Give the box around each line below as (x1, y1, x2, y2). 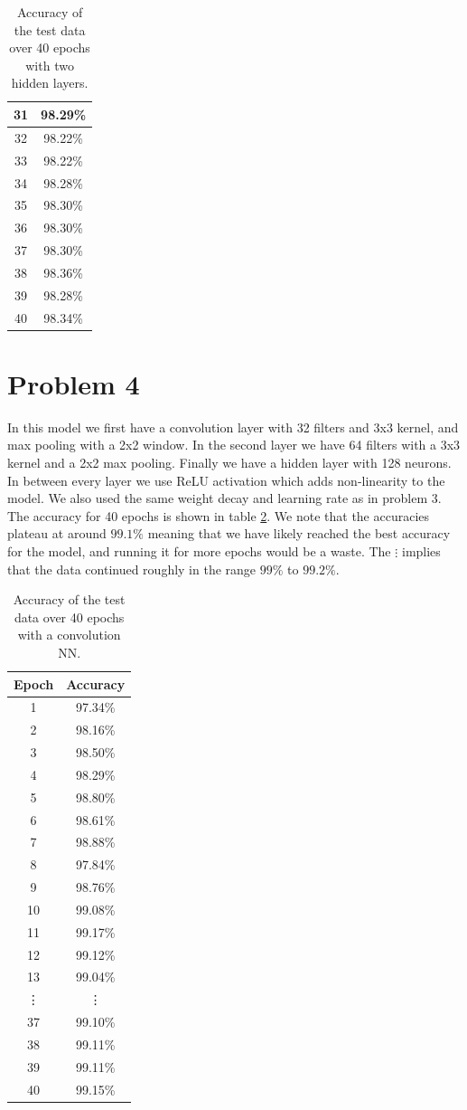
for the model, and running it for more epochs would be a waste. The (7, 541, 391, 560)
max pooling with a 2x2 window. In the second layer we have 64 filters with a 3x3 (7, 435, 461, 454)
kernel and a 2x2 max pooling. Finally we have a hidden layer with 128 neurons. (7, 452, 452, 471)
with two (25, 55, 74, 74)
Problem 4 (7, 365, 140, 402)
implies (401, 541, 441, 560)
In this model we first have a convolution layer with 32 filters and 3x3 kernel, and (7, 417, 459, 436)
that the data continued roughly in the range (7, 559, 257, 578)
